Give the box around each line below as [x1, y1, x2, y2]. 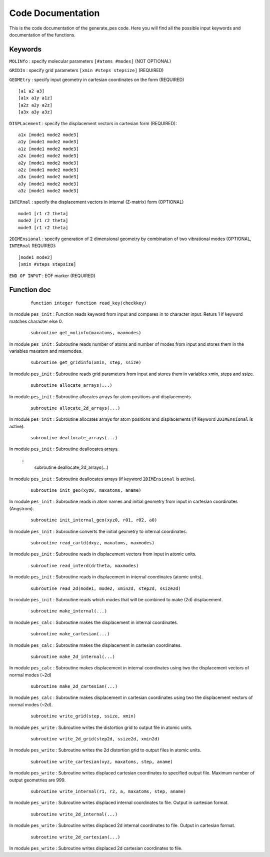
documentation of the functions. [9, 32, 76, 38]
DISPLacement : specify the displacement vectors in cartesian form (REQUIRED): [9, 120, 177, 126]
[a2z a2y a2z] [18, 102, 52, 108]
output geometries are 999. [9, 777, 66, 783]
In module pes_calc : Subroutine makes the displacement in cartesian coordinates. [9, 642, 182, 648]
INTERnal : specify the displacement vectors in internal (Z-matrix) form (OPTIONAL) [9, 199, 184, 205]
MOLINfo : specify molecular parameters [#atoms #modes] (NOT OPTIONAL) [9, 58, 171, 64]
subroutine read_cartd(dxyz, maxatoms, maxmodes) [30, 540, 155, 545]
